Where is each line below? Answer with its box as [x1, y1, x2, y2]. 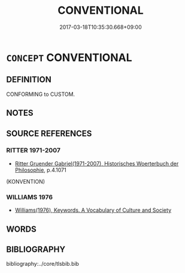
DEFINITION [6, 74, 52, 85]
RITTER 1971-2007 [6, 146, 61, 155]
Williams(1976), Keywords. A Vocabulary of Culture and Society [14, 206, 172, 214]
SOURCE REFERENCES [6, 128, 92, 139]
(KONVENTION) [6, 178, 46, 185]
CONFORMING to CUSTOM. [6, 91, 75, 98]
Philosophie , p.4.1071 [14, 166, 67, 173]
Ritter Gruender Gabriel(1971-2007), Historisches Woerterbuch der [14, 160, 179, 167]
